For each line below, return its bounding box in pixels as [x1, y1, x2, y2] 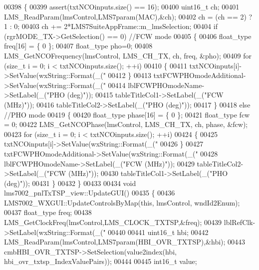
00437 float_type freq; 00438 [4, 207, 92, 217]
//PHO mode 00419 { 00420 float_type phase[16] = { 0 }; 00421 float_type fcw [4, 109, 250, 119]
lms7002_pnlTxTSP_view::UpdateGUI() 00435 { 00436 [4, 187, 175, 198]
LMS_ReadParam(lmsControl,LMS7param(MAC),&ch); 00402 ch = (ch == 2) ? [4, 11, 253, 21]
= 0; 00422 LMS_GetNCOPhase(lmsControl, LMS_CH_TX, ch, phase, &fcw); [4, 119, 248, 129]
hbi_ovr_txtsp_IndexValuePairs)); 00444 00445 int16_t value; [4, 256, 197, 266]
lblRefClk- [224, 217, 256, 227]
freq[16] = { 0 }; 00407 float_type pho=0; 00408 [4, 40, 153, 51]
